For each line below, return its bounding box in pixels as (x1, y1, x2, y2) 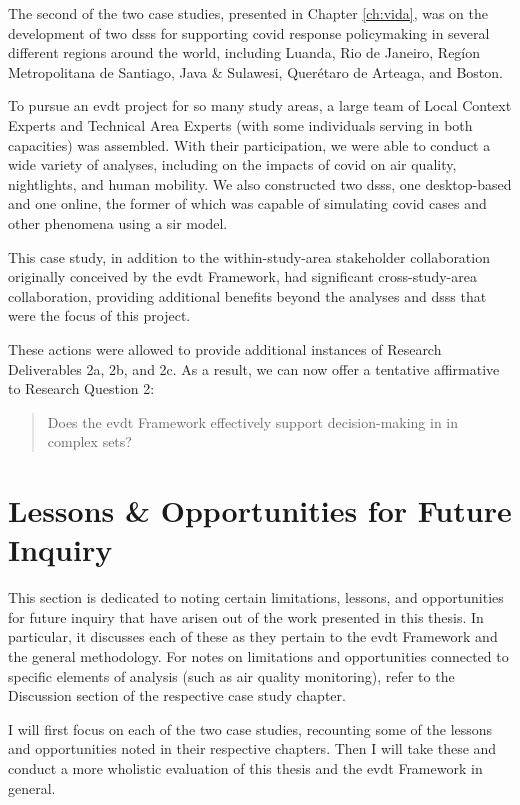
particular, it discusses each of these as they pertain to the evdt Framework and (8, 626, 498, 647)
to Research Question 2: (8, 378, 155, 399)
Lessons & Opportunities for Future (8, 490, 512, 531)
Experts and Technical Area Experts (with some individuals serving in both (8, 114, 473, 135)
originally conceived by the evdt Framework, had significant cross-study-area (8, 266, 477, 287)
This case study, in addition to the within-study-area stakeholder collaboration (8, 246, 490, 267)
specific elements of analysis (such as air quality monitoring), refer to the (8, 665, 455, 686)
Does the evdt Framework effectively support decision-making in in (47, 411, 459, 432)
